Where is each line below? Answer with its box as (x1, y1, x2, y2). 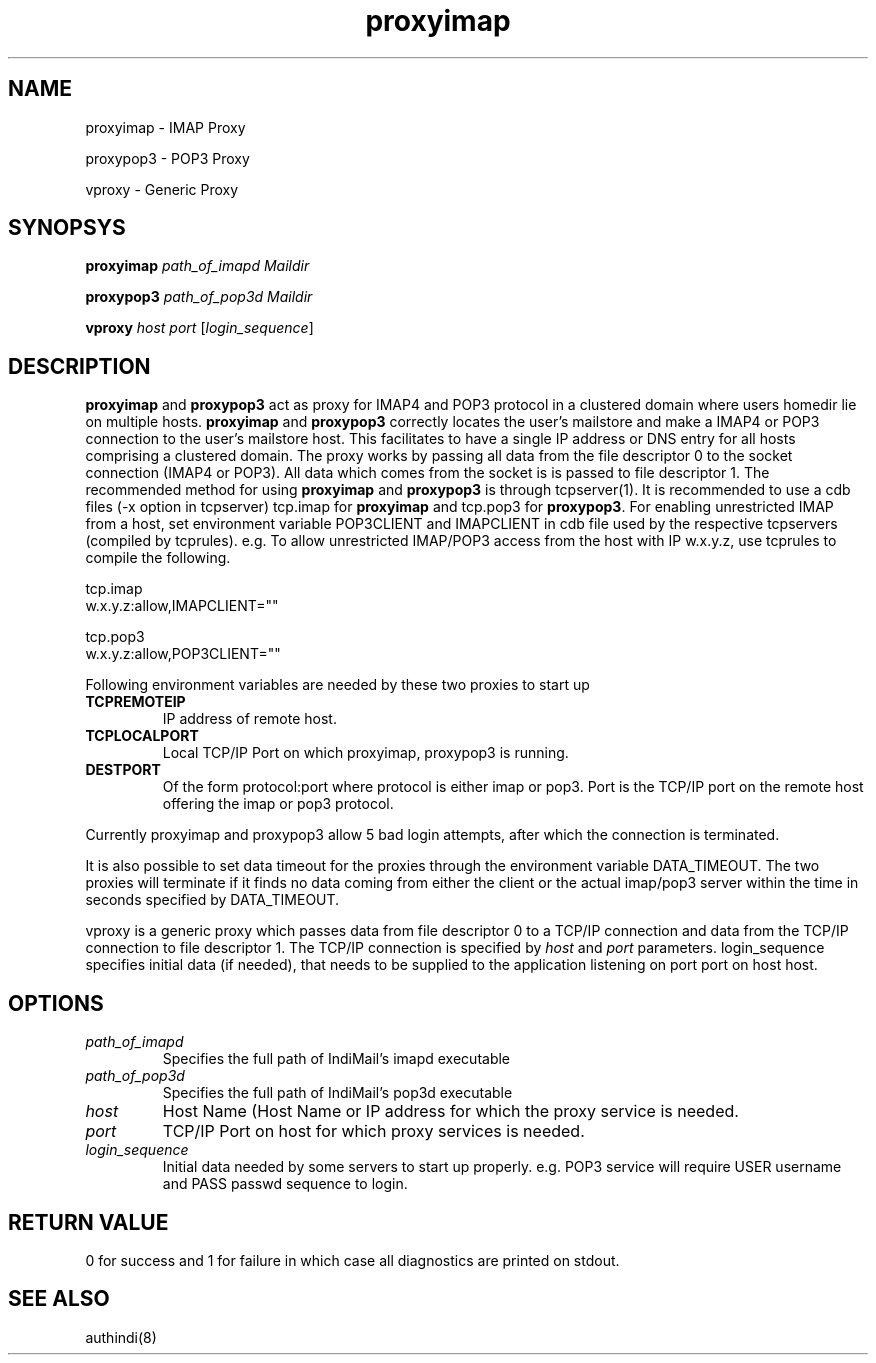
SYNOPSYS (8, 215, 126, 241)
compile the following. (85, 549, 231, 567)
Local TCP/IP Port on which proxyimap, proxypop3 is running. (162, 744, 569, 762)
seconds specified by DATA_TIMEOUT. (85, 891, 340, 909)
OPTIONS (8, 990, 104, 1016)
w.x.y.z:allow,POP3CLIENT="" (85, 645, 281, 663)
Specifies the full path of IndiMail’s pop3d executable (162, 1084, 513, 1102)
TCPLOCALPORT (85, 727, 199, 745)
